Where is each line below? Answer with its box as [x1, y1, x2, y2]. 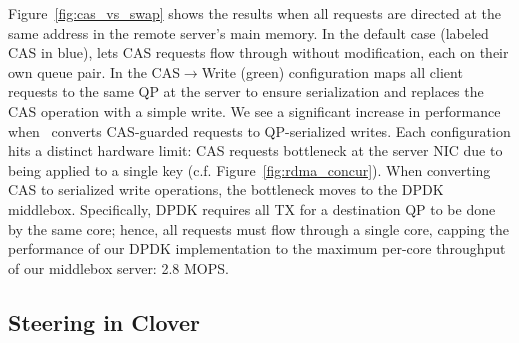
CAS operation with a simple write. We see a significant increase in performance [8, 100, 501, 121]
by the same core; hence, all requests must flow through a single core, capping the [8, 218, 509, 239]
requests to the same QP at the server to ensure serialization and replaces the [8, 81, 484, 102]
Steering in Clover [8, 306, 200, 337]
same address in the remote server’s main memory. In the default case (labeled [8, 22, 489, 43]
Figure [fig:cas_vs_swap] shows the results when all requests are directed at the [8, 3, 501, 23]
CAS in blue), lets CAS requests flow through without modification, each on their [8, 42, 509, 63]
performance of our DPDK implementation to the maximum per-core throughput [8, 238, 506, 259]
